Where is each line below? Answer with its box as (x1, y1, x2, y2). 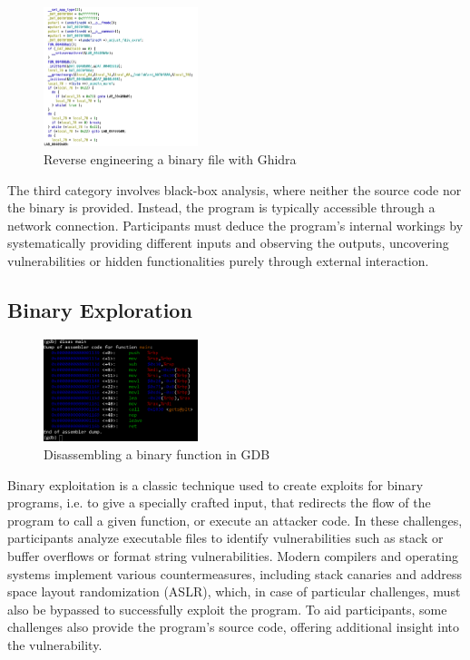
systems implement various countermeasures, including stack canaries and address (7, 564, 463, 583)
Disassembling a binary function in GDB (44, 445, 270, 464)
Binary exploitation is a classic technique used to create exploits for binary (7, 475, 424, 494)
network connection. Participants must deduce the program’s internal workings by (7, 215, 464, 234)
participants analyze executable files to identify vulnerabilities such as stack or (7, 528, 444, 547)
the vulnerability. (7, 635, 103, 654)
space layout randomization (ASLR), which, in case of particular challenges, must (7, 582, 461, 601)
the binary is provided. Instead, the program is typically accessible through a (7, 198, 436, 217)
